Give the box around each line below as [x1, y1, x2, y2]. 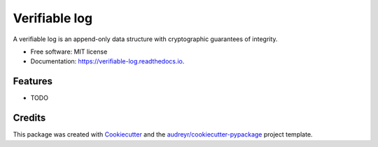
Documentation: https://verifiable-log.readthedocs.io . [30, 57, 185, 65]
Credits [13, 112, 46, 124]
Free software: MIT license [30, 47, 108, 56]
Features [13, 75, 52, 87]
